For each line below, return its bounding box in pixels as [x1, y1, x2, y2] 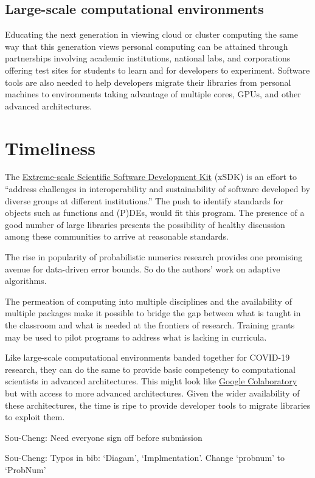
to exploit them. [5, 410, 65, 423]
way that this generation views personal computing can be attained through [5, 40, 288, 52]
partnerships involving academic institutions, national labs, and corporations [5, 52, 291, 64]
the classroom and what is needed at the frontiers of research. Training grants [5, 319, 295, 331]
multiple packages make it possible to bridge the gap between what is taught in [5, 307, 301, 319]
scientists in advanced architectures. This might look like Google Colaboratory [5, 375, 297, 387]
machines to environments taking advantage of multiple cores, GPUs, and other [5, 88, 301, 100]
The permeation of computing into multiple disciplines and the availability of [5, 294, 292, 307]
